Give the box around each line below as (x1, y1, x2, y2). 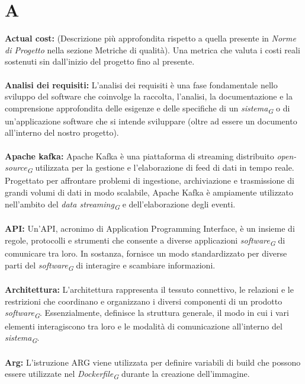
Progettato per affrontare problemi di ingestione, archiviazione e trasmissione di (5, 174, 294, 187)
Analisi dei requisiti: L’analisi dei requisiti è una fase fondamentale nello (5, 78, 278, 91)
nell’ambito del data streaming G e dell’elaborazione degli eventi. (5, 197, 236, 212)
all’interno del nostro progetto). (5, 126, 119, 139)
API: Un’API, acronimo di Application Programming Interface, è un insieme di (5, 222, 295, 235)
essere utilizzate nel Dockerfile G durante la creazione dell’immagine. (5, 367, 250, 382)
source (5, 161, 27, 174)
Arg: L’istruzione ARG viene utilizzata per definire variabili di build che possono (5, 356, 301, 368)
